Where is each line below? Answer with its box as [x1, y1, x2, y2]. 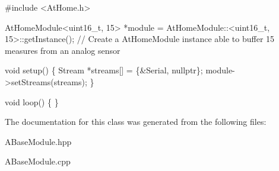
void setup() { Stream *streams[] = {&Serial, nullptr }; [5, 64, 203, 76]
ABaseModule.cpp [5, 155, 71, 167]
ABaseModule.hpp [5, 135, 72, 147]
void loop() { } [5, 95, 59, 108]
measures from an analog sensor [5, 44, 121, 56]
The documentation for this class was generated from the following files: [5, 115, 267, 128]
